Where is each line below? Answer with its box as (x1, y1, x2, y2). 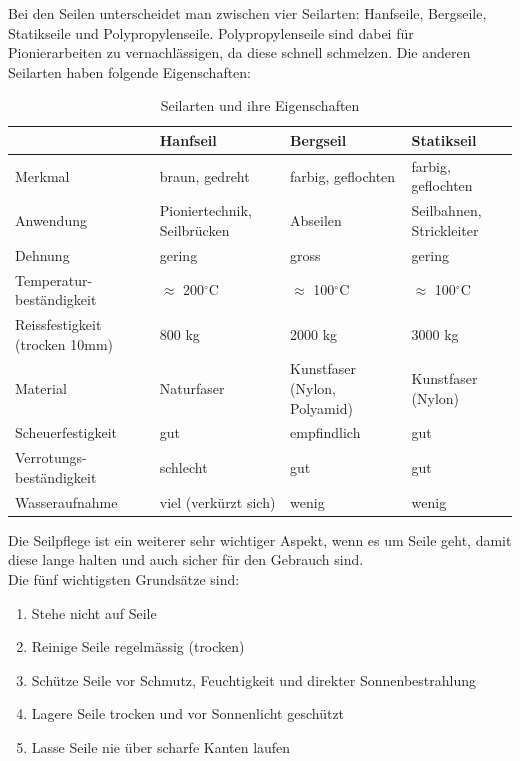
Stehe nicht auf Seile (31, 602, 157, 623)
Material (15, 378, 67, 398)
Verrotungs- (15, 447, 87, 468)
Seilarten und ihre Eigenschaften (160, 95, 360, 116)
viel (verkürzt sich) (159, 491, 276, 512)
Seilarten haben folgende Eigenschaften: (8, 61, 252, 82)
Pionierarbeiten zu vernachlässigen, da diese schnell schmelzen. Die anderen (8, 42, 471, 63)
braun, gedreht (159, 165, 250, 186)
